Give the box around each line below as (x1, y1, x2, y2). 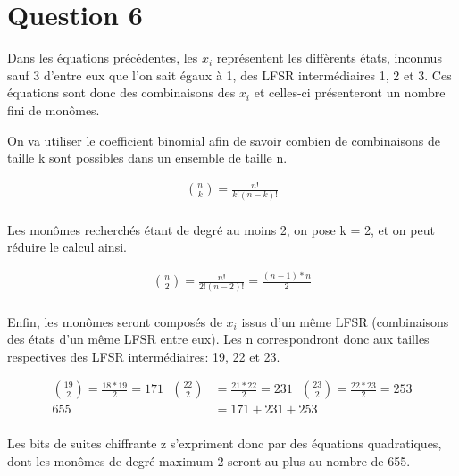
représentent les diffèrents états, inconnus (216, 48, 442, 67)
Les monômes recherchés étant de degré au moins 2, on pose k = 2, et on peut (7, 220, 435, 238)
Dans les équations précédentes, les (7, 48, 198, 67)
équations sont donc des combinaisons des (7, 83, 236, 102)
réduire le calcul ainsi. (7, 238, 127, 256)
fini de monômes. (7, 100, 100, 119)
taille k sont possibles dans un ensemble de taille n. (7, 148, 288, 167)
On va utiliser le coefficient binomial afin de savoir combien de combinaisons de (7, 130, 440, 149)
